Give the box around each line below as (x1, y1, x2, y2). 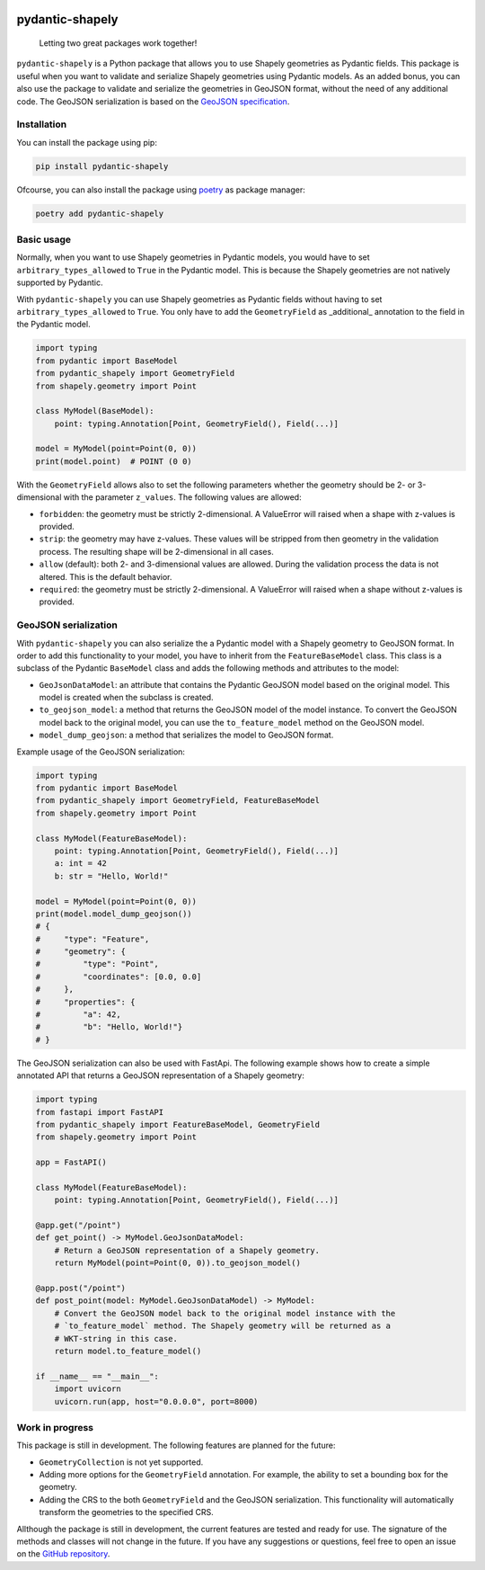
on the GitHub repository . (16, 1548, 110, 1559)
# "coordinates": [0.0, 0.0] (35, 971, 202, 982)
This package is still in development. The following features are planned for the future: (16, 1440, 336, 1451)
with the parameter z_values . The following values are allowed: (63, 492, 302, 503)
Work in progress (16, 1421, 94, 1433)
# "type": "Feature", (35, 933, 150, 944)
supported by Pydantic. (16, 277, 103, 288)
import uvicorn (54, 1384, 121, 1394)
